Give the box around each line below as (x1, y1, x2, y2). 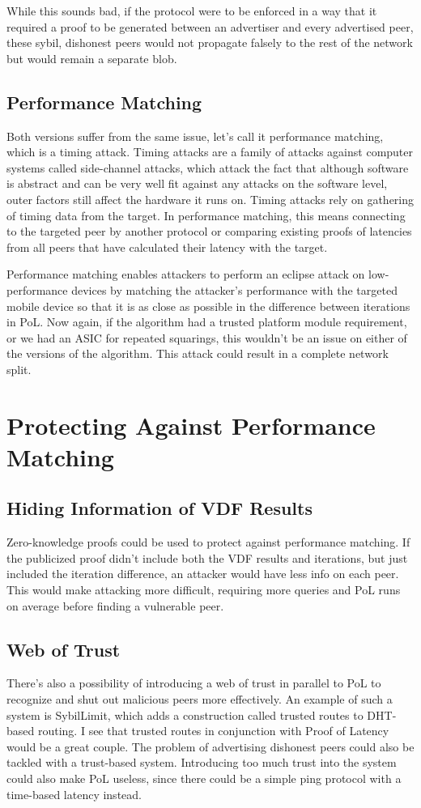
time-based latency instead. (6, 785, 142, 802)
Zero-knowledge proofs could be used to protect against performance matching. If (6, 534, 410, 551)
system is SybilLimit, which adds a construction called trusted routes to (6, 706, 364, 723)
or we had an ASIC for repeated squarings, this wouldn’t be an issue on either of (6, 329, 407, 346)
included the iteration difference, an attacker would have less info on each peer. (6, 565, 399, 582)
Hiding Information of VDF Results (6, 495, 313, 521)
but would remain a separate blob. (6, 49, 177, 66)
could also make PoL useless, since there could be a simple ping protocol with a (6, 769, 402, 786)
